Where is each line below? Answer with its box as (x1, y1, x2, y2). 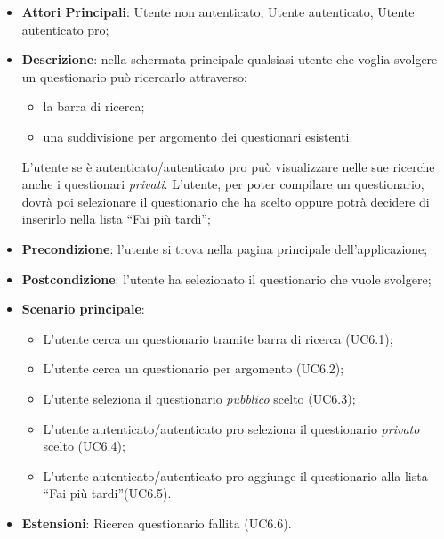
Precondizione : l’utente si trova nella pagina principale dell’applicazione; (21, 239, 428, 257)
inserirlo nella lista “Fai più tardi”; (21, 209, 211, 228)
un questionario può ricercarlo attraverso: (21, 67, 247, 86)
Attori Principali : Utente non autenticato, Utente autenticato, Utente (21, 3, 415, 20)
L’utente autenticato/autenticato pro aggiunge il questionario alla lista (43, 466, 428, 485)
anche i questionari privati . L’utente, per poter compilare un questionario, (21, 175, 424, 193)
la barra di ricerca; (43, 97, 145, 116)
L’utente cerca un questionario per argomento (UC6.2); (43, 359, 344, 378)
